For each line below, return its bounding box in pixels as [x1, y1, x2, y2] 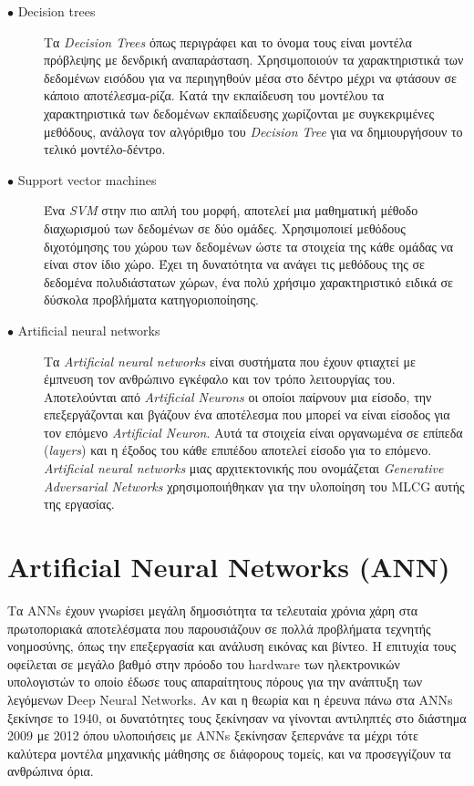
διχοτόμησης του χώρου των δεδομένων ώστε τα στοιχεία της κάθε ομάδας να [44, 236, 454, 255]
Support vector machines [17, 170, 157, 189]
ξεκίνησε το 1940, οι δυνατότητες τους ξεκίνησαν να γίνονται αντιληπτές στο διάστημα [7, 708, 467, 727]
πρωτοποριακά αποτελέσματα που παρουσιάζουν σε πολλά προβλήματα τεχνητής [7, 618, 431, 637]
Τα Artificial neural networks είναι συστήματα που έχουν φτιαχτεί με [44, 351, 416, 370]
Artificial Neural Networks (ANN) [7, 548, 450, 585]
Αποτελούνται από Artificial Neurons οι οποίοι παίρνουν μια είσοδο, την [44, 387, 432, 406]
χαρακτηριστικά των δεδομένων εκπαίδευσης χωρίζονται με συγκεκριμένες [44, 103, 435, 122]
